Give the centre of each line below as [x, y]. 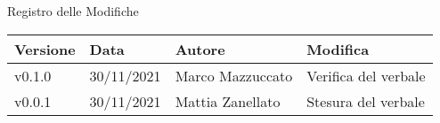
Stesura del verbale [366, 101]
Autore [200, 49]
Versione [45, 49]
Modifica [338, 49]
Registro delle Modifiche [73, 11]
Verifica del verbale [366, 75]
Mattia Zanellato [228, 101]
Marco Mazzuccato [234, 75]
